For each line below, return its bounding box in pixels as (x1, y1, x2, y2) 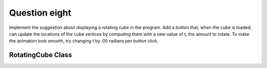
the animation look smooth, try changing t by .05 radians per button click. (9, 38, 159, 44)
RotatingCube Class (9, 51, 72, 59)
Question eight (9, 7, 72, 18)
